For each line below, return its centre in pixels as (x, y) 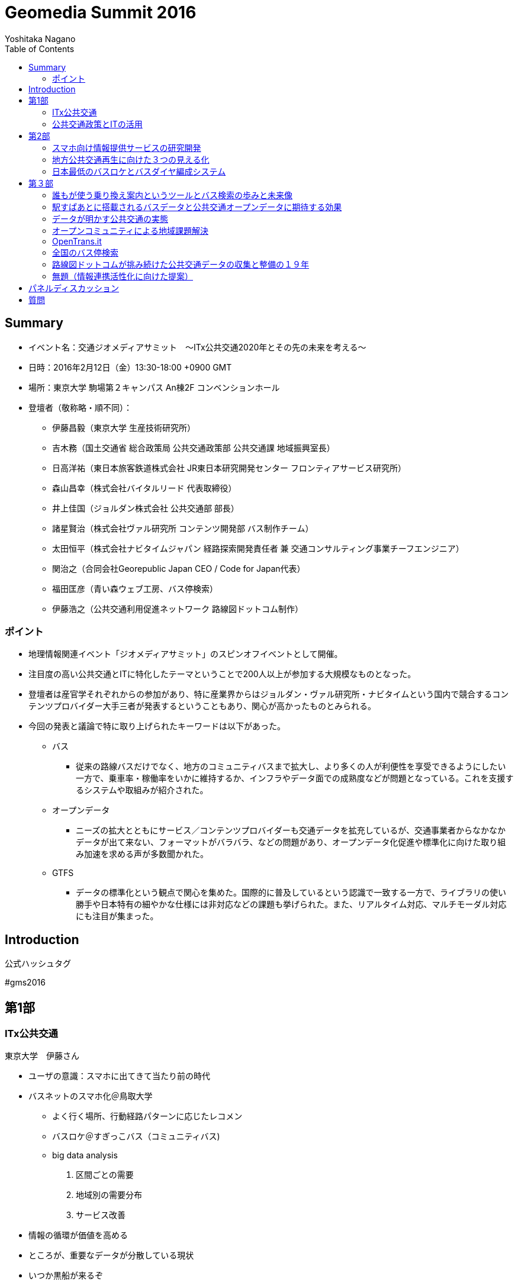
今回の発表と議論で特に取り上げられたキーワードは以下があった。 (157, 726)
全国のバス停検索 (85, 252)
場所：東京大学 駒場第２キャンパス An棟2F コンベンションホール (154, 387)
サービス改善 (101, 1215)
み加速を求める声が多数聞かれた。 (142, 854)
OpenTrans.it (77, 241)
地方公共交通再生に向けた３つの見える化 (131, 159)
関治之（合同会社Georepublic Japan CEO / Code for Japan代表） (179, 568)
